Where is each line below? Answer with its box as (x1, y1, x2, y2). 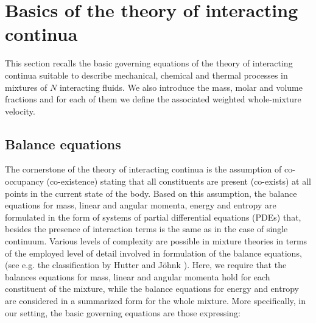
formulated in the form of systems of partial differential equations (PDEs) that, (5, 210, 301, 223)
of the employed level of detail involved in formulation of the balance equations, (5, 246, 302, 259)
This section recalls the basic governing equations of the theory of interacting (5, 57, 293, 69)
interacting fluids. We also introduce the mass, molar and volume (59, 80, 303, 93)
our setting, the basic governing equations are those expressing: (5, 306, 241, 319)
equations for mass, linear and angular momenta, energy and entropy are (5, 199, 276, 211)
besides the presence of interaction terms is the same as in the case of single (5, 222, 288, 235)
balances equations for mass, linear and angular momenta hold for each (5, 270, 270, 283)
